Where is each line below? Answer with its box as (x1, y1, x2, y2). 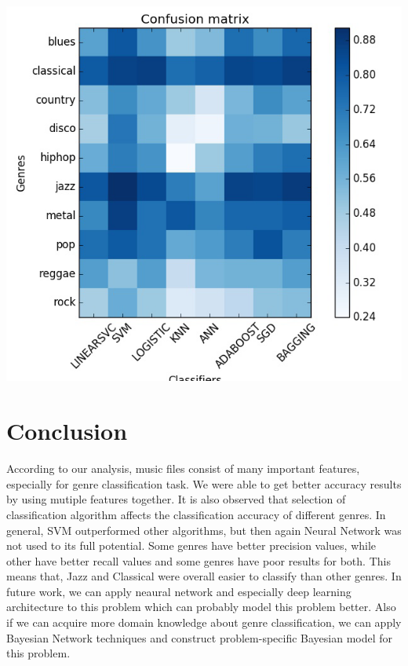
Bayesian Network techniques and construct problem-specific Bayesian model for (6, 629, 393, 646)
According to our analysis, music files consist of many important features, (6, 460, 360, 477)
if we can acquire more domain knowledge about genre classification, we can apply (6, 614, 402, 631)
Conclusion (6, 415, 128, 447)
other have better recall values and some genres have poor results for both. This (6, 552, 391, 569)
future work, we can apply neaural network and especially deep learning (6, 583, 352, 599)
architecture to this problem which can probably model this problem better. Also (6, 598, 396, 615)
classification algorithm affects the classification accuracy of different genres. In (6, 506, 386, 522)
